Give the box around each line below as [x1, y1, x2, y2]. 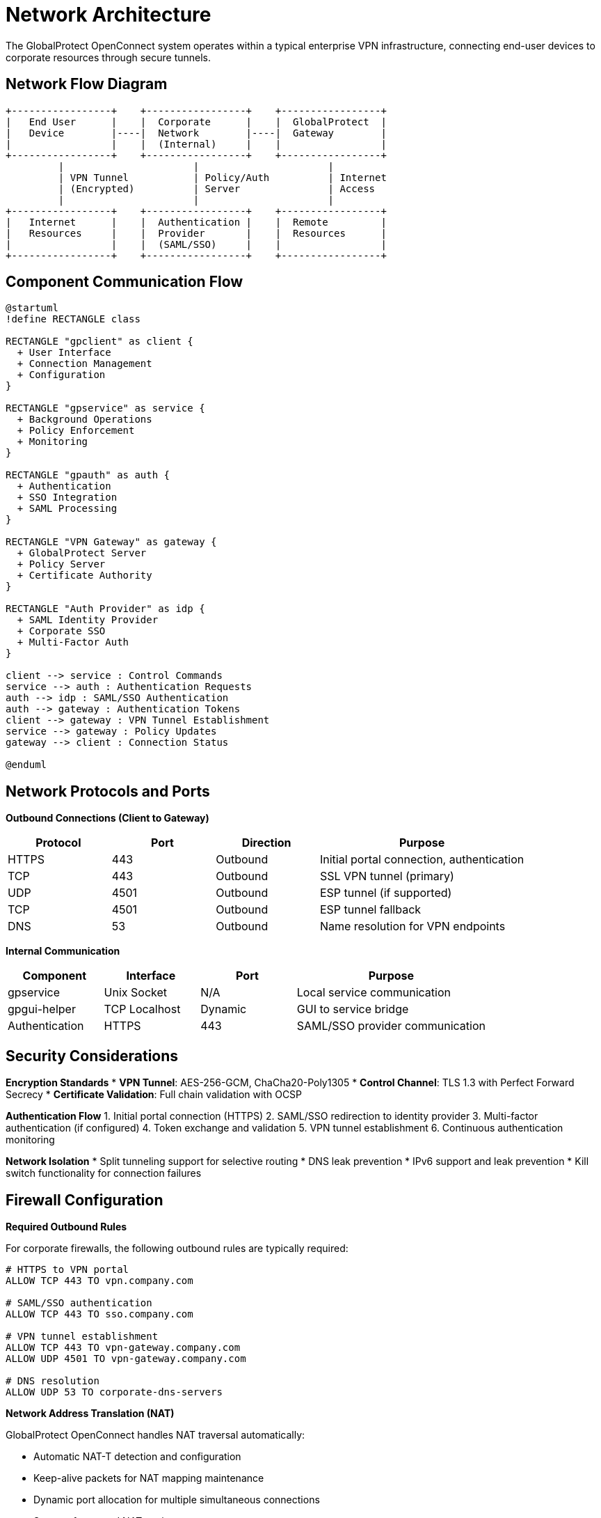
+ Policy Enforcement [17, 425, 135, 437]
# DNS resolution [6, 1375, 99, 1386]
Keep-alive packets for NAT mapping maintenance [33, 1471, 264, 1484]
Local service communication [296, 985, 451, 1000]
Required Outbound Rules [6, 1220, 127, 1233]
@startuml [6, 302, 58, 314]
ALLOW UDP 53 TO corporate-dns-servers [6, 1386, 223, 1398]
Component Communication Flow [6, 273, 243, 291]
